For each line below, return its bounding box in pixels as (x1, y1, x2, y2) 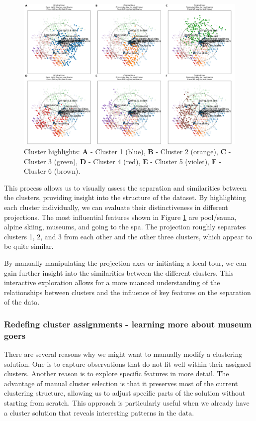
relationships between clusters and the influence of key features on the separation (4, 287, 251, 297)
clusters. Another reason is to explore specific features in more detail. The (4, 368, 229, 379)
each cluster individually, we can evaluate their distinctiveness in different (4, 202, 228, 212)
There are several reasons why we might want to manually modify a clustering (4, 349, 243, 359)
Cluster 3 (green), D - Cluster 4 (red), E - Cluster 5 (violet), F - (24, 156, 222, 166)
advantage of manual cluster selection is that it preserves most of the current (4, 378, 238, 388)
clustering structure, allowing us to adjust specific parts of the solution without (4, 388, 246, 398)
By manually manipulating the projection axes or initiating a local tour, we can (4, 257, 247, 268)
